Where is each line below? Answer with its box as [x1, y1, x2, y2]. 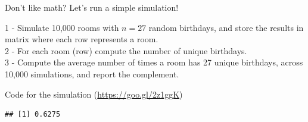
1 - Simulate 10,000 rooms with [5, 21, 119, 33]
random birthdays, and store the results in [148, 21, 304, 33]
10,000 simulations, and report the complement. [5, 67, 179, 80]
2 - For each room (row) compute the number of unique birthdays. [5, 44, 247, 57]
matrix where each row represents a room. [5, 33, 158, 45]
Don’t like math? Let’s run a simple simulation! [5, 1, 179, 13]
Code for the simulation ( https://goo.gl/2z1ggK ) [5, 87, 183, 100]
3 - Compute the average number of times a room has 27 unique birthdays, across [5, 56, 303, 68]
